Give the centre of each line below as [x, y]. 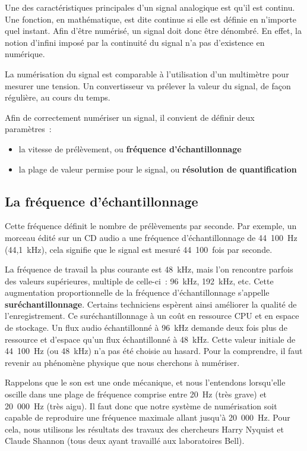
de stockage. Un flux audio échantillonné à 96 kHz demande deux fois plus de [146, 328]
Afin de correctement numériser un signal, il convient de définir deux [130, 117]
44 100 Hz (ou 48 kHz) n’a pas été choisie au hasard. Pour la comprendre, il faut [154, 351]
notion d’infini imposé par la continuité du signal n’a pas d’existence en [135, 42]
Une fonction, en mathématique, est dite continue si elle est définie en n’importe [151, 19]
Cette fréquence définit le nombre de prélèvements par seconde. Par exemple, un [151, 226]
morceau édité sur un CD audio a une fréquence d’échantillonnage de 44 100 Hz [151, 237]
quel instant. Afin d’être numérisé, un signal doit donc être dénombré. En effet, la [153, 31]
